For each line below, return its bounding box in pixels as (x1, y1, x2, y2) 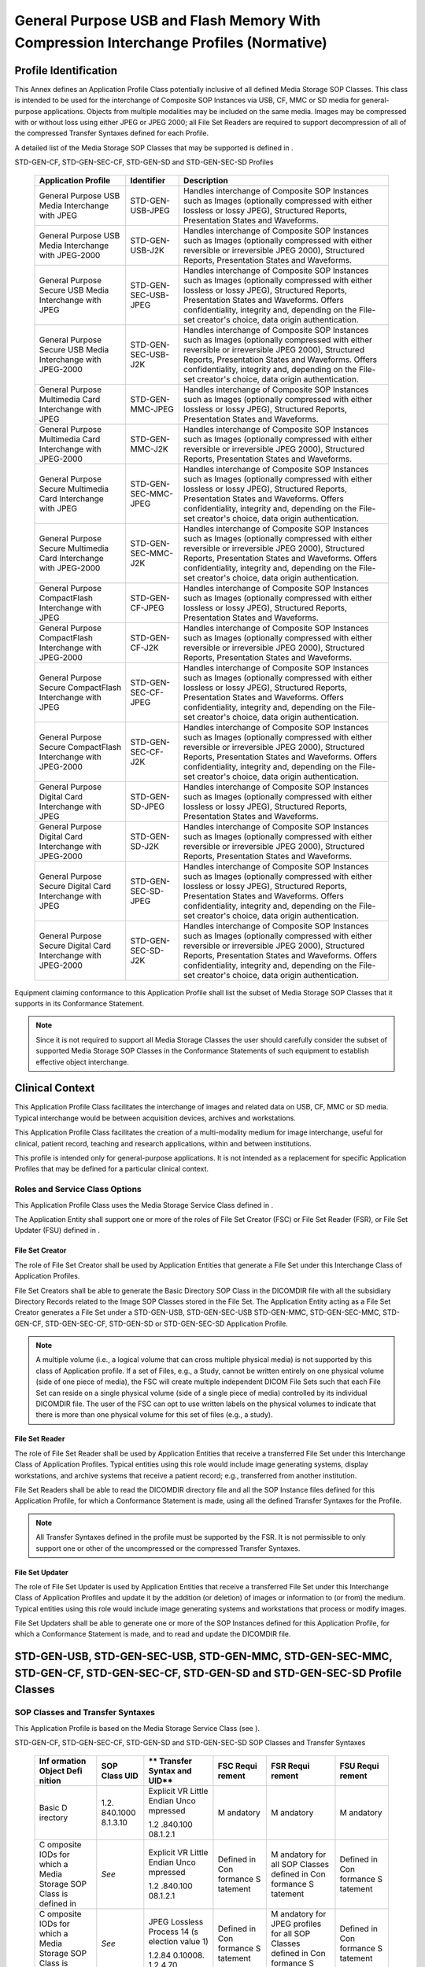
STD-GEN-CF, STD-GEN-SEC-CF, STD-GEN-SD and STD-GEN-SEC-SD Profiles (14, 157, 274, 167)
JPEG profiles (271, 1918, 322, 1929)
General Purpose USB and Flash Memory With (14, 12, 321, 29)
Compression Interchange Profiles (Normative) (14, 34, 328, 51)
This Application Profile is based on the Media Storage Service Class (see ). (14, 1723, 260, 1733)
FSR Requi (271, 1760, 310, 1771)
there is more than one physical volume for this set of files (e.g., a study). (35, 1410, 273, 1419)
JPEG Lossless (148, 1916, 204, 1927)
